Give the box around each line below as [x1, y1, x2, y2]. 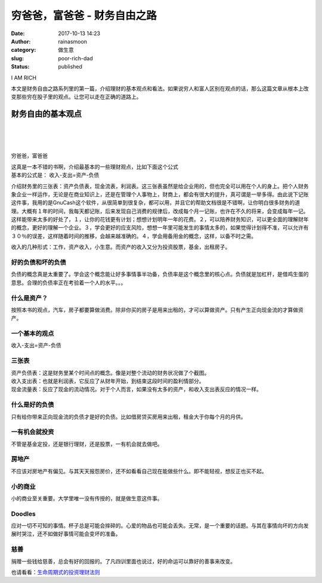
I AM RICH [11, 74, 37, 81]
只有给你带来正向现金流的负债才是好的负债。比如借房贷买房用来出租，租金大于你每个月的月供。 [11, 413, 246, 420]
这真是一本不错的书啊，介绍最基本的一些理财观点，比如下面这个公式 [11, 163, 178, 170]
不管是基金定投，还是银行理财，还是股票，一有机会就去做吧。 [11, 440, 163, 447]
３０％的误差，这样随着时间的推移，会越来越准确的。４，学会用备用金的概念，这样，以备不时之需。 [11, 232, 256, 240]
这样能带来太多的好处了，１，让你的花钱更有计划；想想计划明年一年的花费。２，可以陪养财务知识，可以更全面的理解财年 [11, 216, 309, 223]
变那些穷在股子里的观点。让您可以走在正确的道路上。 [11, 93, 142, 101]
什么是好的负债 [11, 401, 54, 409]
